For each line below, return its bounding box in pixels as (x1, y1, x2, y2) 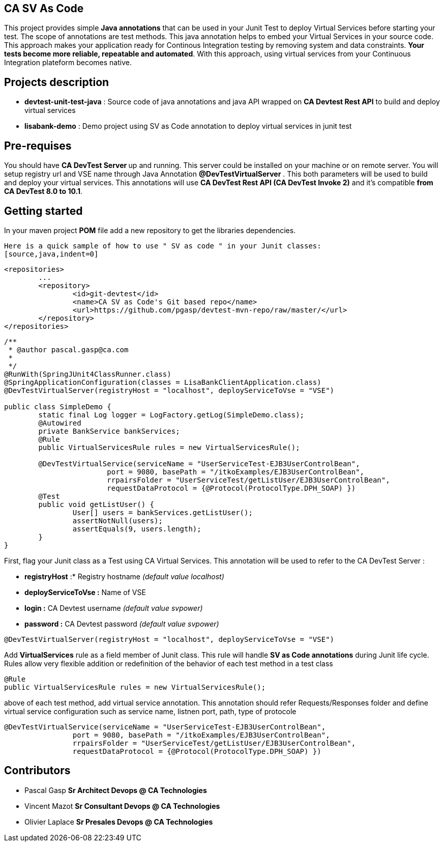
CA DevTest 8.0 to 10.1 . (4, 187, 83, 196)
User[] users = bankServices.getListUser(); (72, 508, 253, 517)
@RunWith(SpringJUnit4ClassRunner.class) (4, 370, 171, 378)
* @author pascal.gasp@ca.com (8, 345, 129, 354)
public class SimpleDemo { (4, 402, 111, 411)
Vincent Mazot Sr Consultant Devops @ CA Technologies (24, 801, 220, 810)
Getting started (4, 204, 83, 217)
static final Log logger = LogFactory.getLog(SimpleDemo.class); (38, 410, 305, 419)
